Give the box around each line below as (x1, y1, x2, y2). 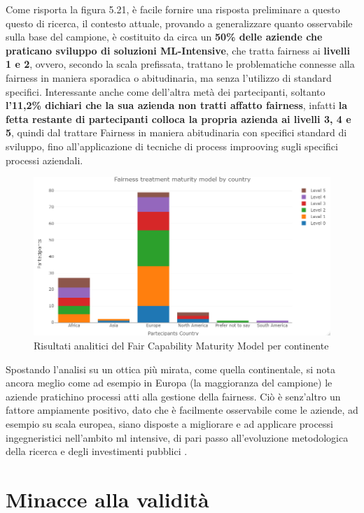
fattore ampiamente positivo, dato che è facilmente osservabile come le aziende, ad (6, 403, 358, 417)
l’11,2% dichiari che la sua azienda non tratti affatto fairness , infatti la (6, 98, 348, 113)
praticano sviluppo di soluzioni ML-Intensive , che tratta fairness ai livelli (6, 43, 350, 57)
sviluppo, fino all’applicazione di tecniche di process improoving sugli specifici (6, 138, 338, 153)
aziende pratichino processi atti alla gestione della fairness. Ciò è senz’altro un (6, 389, 341, 403)
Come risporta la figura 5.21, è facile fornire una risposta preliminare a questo (6, 2, 340, 16)
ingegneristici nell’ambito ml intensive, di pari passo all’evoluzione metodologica (6, 430, 349, 445)
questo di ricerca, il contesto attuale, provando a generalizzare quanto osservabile (6, 15, 353, 30)
